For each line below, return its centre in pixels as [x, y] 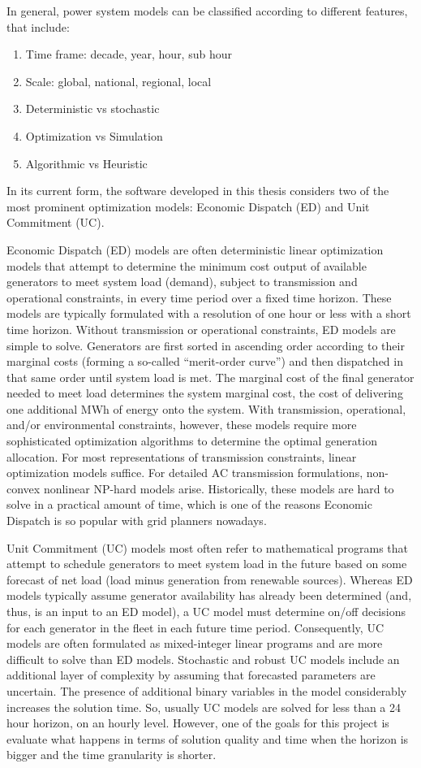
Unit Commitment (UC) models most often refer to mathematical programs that [208, 547]
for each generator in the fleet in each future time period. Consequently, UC [195, 627]
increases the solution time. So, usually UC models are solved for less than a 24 [204, 707]
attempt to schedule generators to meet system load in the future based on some [207, 564]
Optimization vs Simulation [94, 135]
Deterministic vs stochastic [92, 108]
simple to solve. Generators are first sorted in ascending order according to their [206, 345]
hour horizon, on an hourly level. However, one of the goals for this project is [198, 723]
